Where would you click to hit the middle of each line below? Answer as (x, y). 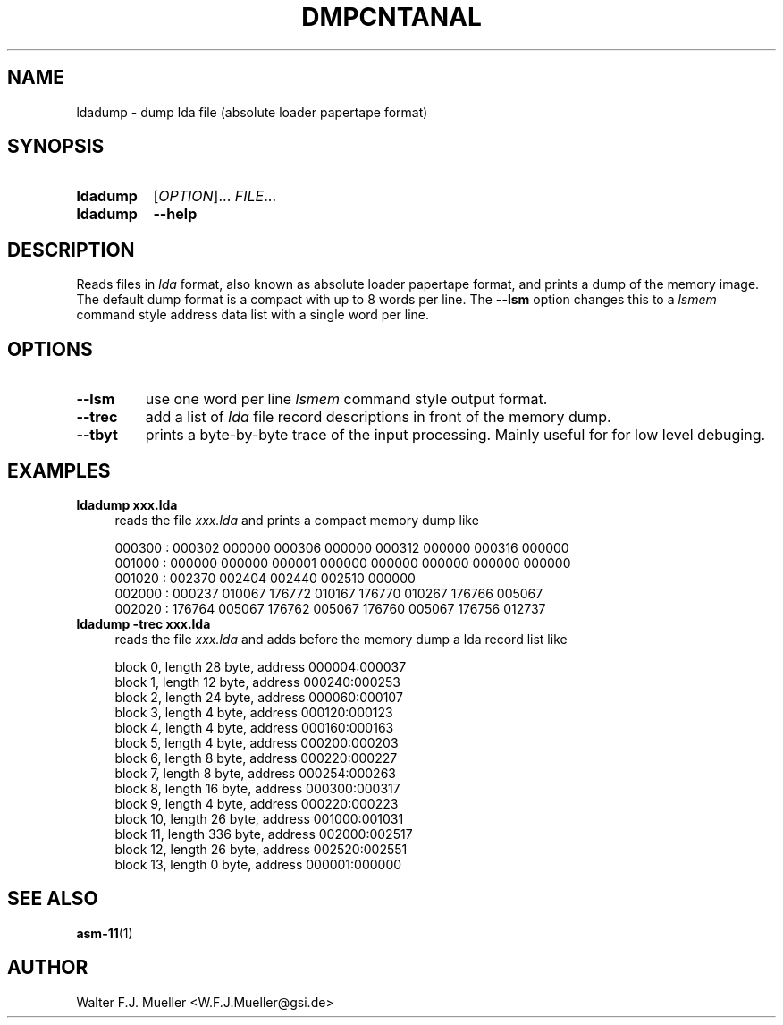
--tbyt (97, 435)
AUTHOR (48, 968)
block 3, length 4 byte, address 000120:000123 (254, 712)
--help (175, 214)
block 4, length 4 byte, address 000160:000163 (254, 727)
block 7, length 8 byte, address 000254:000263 (255, 773)
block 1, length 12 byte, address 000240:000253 (257, 682)
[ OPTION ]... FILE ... (215, 196)
